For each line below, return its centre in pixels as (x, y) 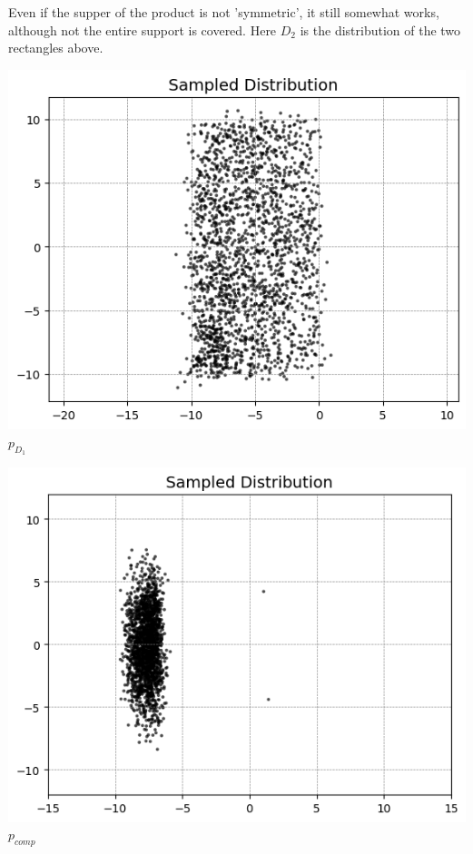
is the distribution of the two (380, 29)
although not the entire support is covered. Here (143, 29)
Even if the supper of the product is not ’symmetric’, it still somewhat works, (224, 12)
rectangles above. (56, 48)
